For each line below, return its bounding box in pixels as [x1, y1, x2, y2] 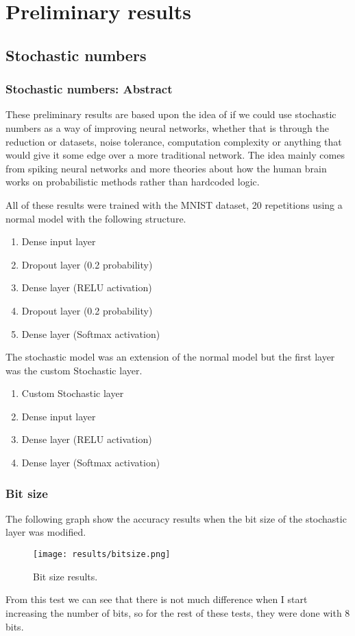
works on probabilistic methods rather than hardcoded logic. [5, 174, 260, 189]
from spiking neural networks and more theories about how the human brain [5, 161, 327, 175]
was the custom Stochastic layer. [5, 363, 143, 377]
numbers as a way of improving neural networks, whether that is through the [5, 120, 329, 135]
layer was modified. [5, 525, 86, 539]
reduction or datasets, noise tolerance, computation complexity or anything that [5, 134, 342, 148]
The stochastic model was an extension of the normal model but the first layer [5, 350, 335, 364]
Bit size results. [33, 569, 98, 583]
